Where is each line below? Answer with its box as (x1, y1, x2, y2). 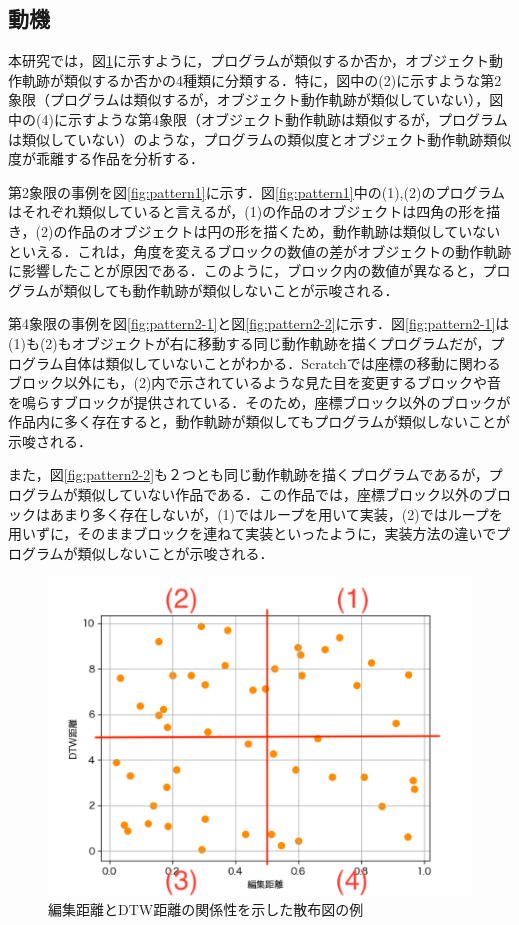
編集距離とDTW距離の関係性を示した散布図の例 (48, 899, 364, 920)
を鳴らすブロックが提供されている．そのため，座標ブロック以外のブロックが (8, 391, 511, 412)
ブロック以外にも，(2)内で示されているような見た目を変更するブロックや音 (8, 372, 501, 393)
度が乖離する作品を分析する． (8, 148, 204, 169)
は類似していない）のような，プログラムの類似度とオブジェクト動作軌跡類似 (8, 128, 512, 149)
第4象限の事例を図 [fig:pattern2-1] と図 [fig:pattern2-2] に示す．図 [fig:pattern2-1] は (8, 313, 510, 334)
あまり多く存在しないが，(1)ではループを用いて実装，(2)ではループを (49, 503, 503, 524)
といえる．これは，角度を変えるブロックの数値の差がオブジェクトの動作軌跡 (8, 240, 512, 261)
